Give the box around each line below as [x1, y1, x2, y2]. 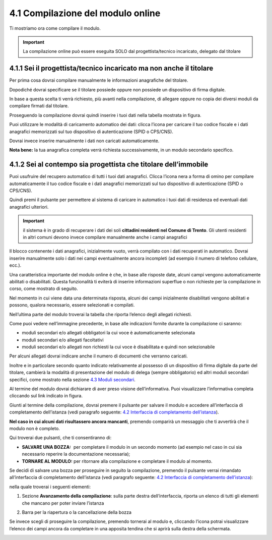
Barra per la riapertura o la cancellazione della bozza [22, 509, 132, 515]
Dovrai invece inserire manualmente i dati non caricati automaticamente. [9, 138, 160, 144]
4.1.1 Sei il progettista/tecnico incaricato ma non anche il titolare [9, 64, 214, 73]
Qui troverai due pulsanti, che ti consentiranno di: [9, 435, 112, 441]
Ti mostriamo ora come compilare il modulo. [9, 25, 101, 31]
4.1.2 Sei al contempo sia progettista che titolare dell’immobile [9, 160, 209, 169]
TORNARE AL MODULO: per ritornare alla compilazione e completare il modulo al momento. [22, 458, 213, 464]
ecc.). [9, 262, 22, 268]
